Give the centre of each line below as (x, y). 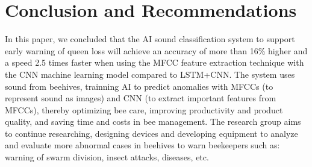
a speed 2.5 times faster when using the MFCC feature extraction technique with (154, 62)
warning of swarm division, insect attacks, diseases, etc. (107, 157)
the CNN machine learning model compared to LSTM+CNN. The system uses (150, 74)
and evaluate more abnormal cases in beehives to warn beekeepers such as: (142, 145)
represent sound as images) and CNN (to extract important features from (141, 98)
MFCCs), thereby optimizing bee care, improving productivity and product (144, 109)
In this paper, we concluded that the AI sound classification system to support (150, 39)
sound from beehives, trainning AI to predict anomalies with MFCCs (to (139, 86)
